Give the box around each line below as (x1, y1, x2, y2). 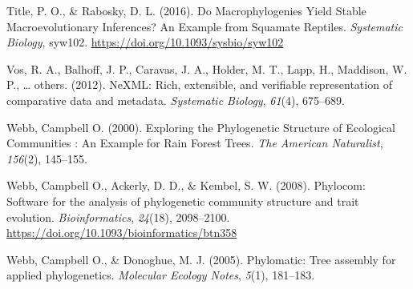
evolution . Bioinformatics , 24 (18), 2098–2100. (6, 208, 230, 225)
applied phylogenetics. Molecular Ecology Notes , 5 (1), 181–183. (6, 267, 315, 283)
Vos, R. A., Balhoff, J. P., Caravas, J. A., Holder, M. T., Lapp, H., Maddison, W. (6, 60, 407, 77)
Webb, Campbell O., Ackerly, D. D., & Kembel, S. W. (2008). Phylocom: (6, 177, 366, 194)
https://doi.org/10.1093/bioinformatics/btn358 (6, 224, 237, 241)
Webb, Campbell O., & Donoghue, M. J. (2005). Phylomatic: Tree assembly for (6, 251, 396, 267)
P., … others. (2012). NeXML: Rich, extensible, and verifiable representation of (6, 76, 392, 93)
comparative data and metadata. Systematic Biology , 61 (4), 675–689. (6, 91, 345, 108)
